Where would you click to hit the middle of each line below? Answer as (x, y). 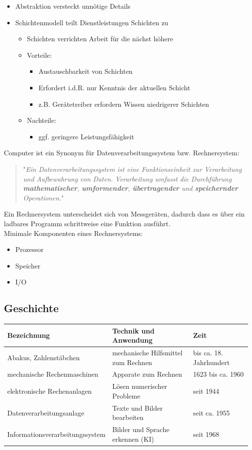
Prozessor (29, 249)
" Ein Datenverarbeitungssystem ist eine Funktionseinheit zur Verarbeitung (132, 169)
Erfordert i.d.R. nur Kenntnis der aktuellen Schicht (114, 87)
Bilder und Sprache (141, 429)
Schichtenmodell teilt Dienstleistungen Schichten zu (92, 22)
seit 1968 (206, 434)
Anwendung (132, 340)
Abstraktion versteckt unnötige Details (73, 6)
